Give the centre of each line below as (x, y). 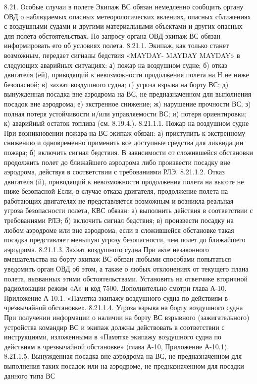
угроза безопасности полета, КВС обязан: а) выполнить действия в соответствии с (128, 210)
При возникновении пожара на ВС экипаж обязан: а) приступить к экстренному (125, 133)
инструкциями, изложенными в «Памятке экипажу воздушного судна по (113, 337)
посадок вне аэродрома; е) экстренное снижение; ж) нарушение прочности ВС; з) (128, 103)
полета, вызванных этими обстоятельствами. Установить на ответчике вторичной (126, 278)
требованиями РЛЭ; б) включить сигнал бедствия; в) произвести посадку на (119, 220)
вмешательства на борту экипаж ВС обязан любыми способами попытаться (118, 259)
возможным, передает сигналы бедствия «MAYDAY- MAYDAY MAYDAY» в (122, 55)
